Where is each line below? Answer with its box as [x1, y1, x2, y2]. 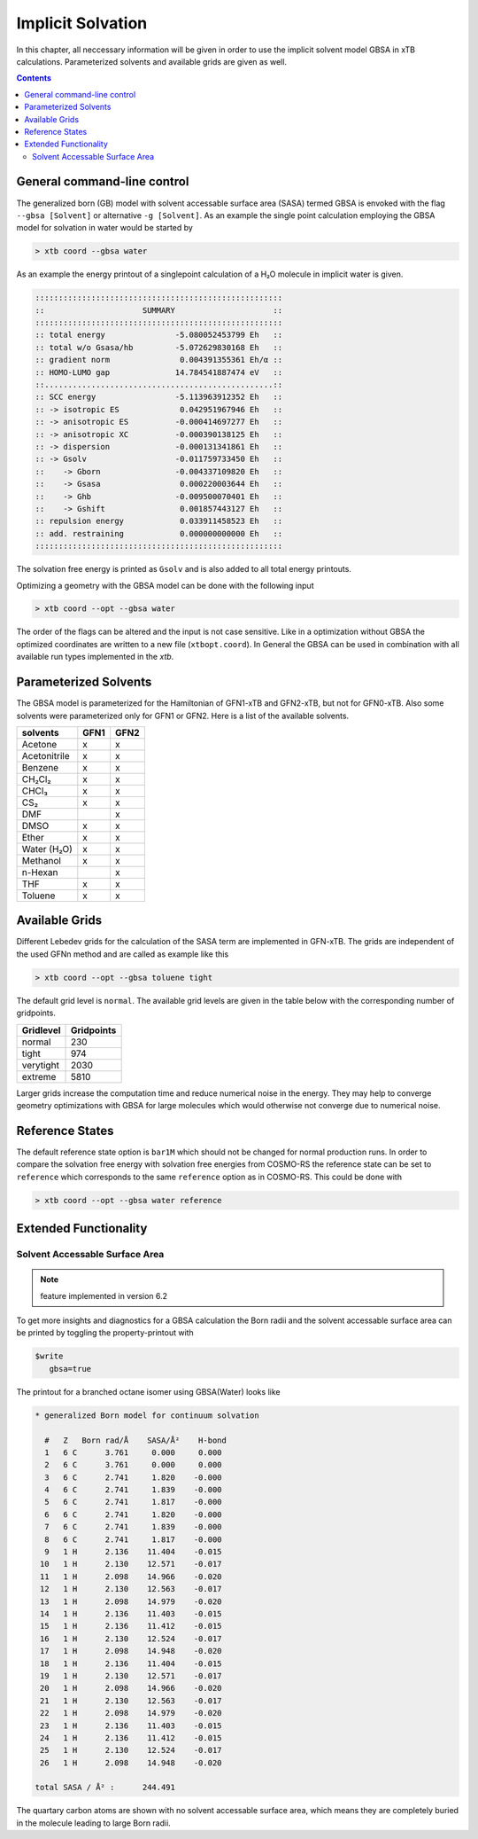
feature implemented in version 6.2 [40, 1290, 168, 1301]
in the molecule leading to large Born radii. [16, 1818, 172, 1828]
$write [35, 1351, 64, 1361]
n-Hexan [21, 865, 58, 878]
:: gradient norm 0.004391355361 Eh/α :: [35, 355, 283, 365]
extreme [21, 1070, 57, 1083]
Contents [16, 73, 52, 83]
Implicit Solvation [16, 13, 148, 33]
